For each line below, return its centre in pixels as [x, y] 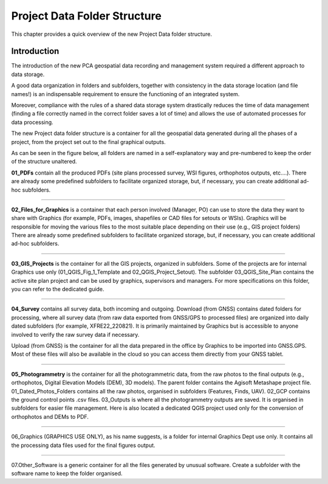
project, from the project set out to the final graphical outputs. [89, 142]
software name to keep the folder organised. [67, 474]
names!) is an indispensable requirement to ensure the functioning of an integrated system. [125, 94]
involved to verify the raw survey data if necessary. [75, 334]
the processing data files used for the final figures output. [83, 445]
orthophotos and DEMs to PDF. [50, 417]
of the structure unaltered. [44, 162]
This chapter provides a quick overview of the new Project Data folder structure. [112, 34]
